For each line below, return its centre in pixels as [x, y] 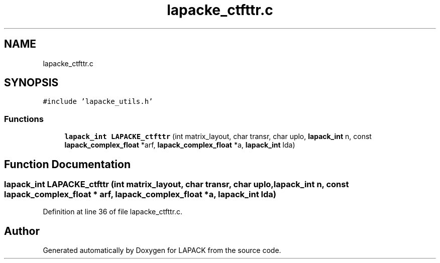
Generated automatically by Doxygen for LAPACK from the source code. [162, 250]
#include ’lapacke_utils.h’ [98, 102]
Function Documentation [67, 164]
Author [22, 231]
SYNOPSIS [31, 83]
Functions [24, 119]
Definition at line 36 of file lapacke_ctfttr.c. [113, 212]
